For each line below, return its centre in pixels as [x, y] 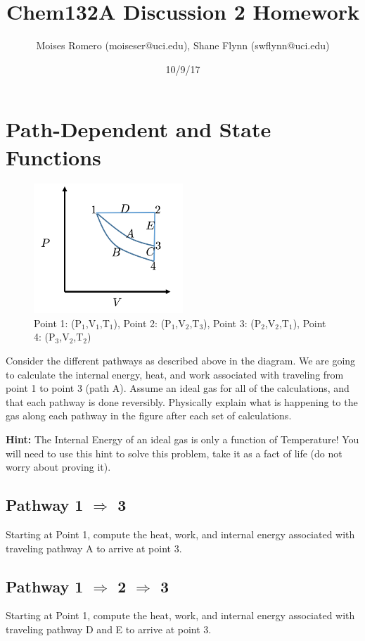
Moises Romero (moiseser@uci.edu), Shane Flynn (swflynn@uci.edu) [183, 45]
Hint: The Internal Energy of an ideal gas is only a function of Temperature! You [182, 439]
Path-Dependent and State [139, 129]
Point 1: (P [58, 323]
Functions [53, 157]
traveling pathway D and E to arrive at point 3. [109, 629]
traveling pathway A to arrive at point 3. [94, 548]
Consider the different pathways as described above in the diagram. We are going [181, 361]
